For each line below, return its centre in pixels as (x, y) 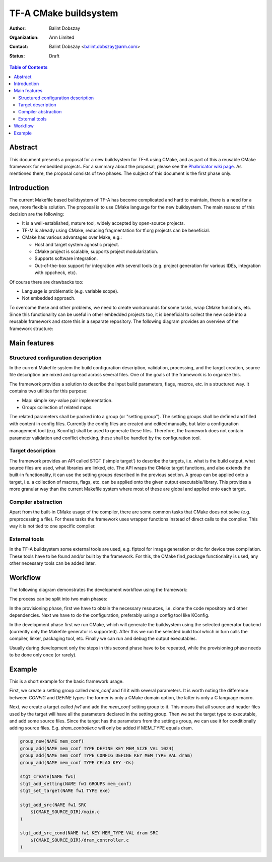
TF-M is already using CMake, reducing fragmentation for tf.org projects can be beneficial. (116, 230)
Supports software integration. (66, 258)
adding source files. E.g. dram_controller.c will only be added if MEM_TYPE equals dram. (101, 728)
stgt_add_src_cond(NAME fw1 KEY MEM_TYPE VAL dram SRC (89, 833)
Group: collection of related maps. (57, 407)
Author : (18, 28)
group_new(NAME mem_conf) (52, 741)
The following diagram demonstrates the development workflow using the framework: (98, 589)
